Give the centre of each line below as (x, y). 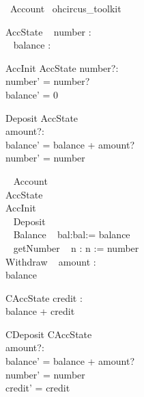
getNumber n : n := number (76, 247)
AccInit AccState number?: (62, 67)
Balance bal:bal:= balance (72, 234)
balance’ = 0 (32, 94)
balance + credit (40, 311)
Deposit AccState (42, 117)
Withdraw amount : (51, 261)
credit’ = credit (38, 388)
